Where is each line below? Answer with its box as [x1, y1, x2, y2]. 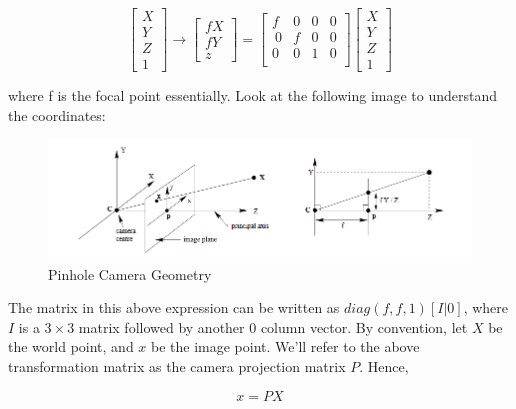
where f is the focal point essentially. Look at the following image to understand [8, 85, 498, 106]
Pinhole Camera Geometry [48, 263, 212, 284]
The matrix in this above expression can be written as [8, 297, 340, 318]
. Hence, [359, 356, 409, 377]
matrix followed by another [78, 316, 245, 337]
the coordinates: [8, 104, 106, 125]
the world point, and [8, 336, 134, 357]
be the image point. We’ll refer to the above [151, 336, 420, 357]
